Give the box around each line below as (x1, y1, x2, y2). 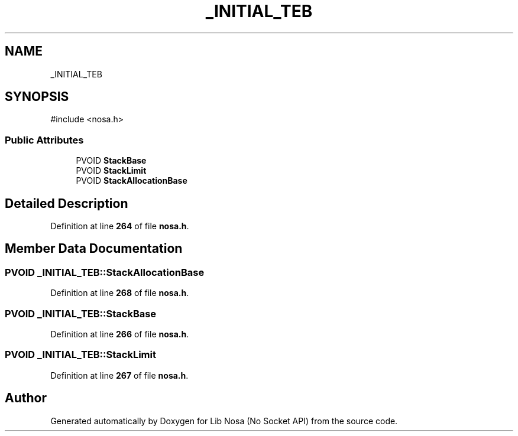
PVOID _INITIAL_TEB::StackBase (5, 307, 157, 320)
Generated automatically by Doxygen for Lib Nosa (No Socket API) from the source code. (50, 415, 398, 426)
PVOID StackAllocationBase (76, 175, 187, 186)
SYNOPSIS (5, 89, 69, 105)
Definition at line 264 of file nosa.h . (50, 221, 189, 232)
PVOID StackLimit (76, 165, 147, 176)
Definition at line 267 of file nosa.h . (50, 370, 189, 380)
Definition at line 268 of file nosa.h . (50, 288, 189, 298)
